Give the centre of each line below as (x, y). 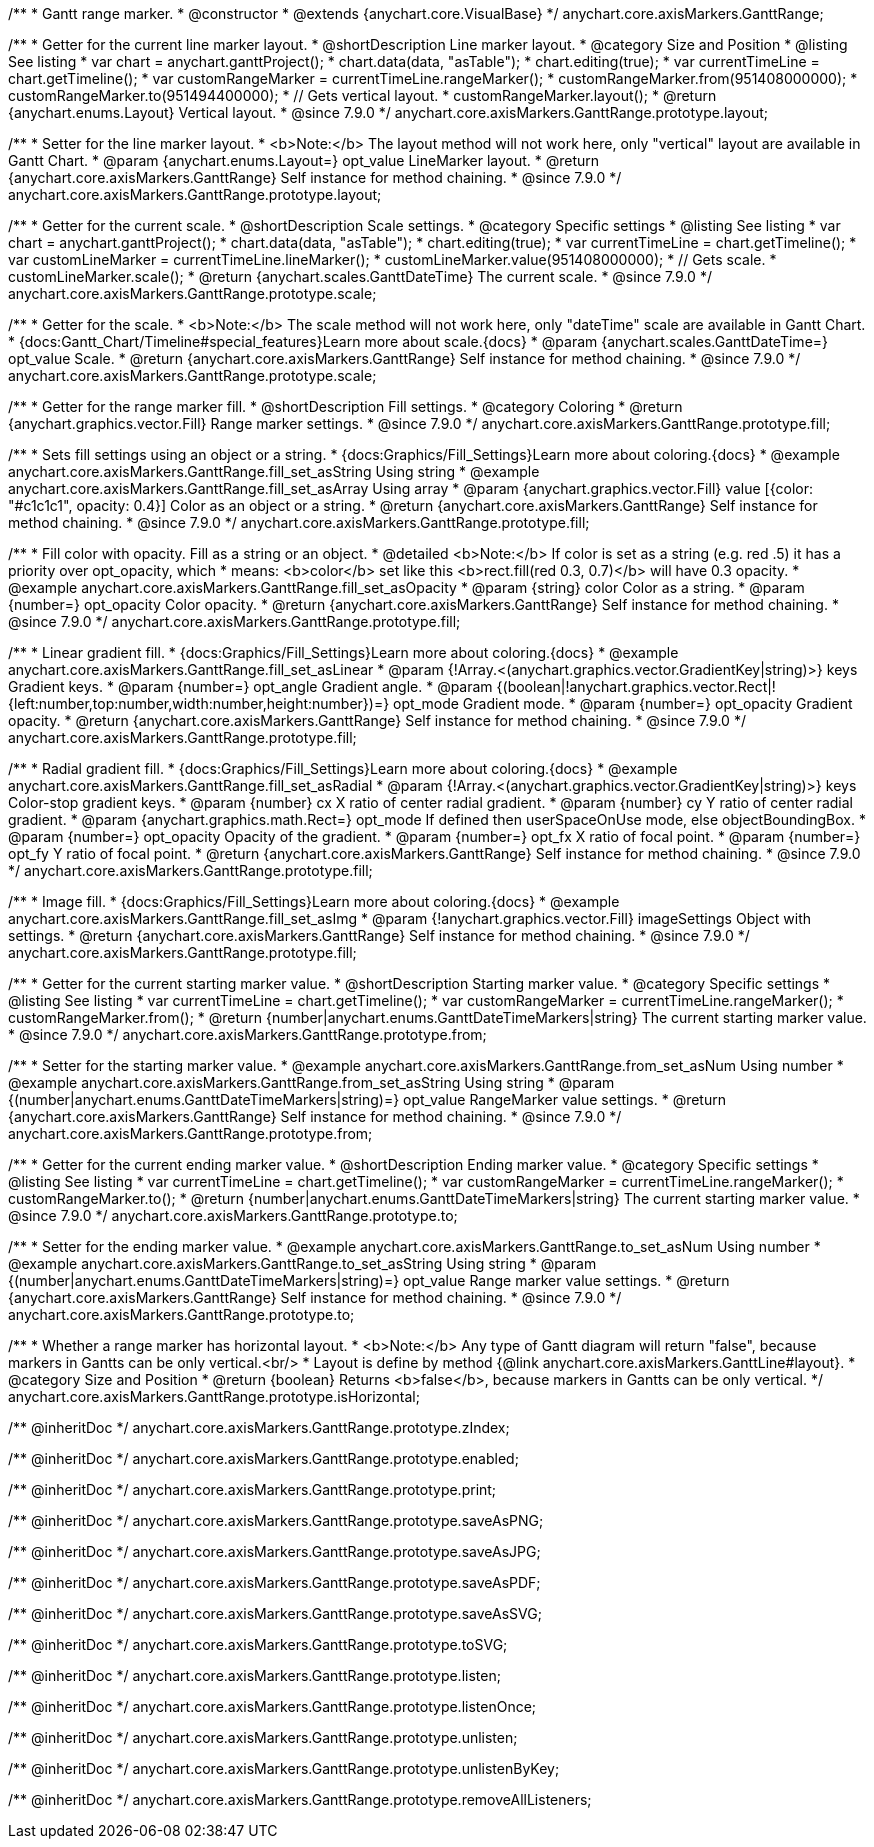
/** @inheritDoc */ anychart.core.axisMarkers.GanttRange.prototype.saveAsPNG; (276, 1520)
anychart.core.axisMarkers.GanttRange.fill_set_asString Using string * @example (274, 471)
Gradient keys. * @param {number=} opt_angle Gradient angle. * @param (250, 686)
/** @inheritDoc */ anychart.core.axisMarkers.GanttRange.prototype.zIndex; (259, 1427)
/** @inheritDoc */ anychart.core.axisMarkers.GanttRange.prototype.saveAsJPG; (274, 1551)
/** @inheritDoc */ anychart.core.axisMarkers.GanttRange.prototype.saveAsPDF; (274, 1582)
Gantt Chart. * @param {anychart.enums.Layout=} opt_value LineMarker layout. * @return (304, 160)
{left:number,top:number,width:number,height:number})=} (199, 703)
